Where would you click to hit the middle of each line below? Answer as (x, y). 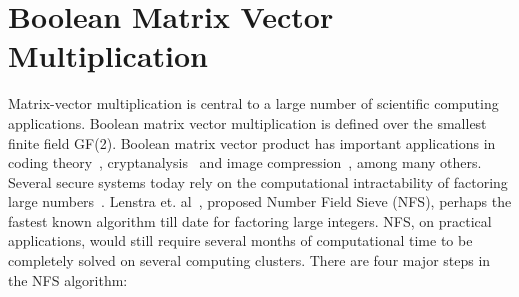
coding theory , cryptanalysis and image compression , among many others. (245, 162)
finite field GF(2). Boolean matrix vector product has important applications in (252, 142)
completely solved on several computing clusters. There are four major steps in (249, 260)
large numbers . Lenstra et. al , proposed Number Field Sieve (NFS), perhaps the (260, 201)
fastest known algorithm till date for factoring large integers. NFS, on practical (250, 220)
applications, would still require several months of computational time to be (240, 240)
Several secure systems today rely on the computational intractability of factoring (258, 181)
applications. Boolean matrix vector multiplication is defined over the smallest (247, 122)
